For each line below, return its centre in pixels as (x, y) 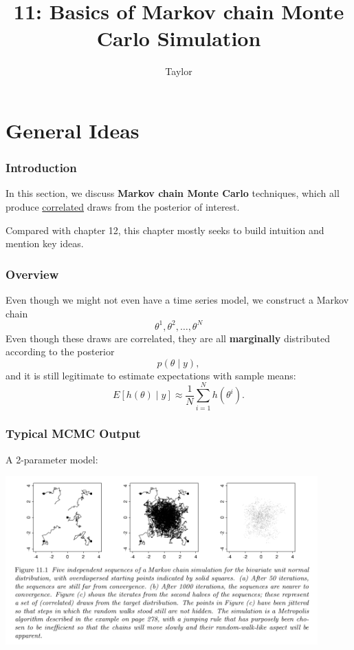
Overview (32, 274)
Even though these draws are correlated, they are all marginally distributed (168, 338)
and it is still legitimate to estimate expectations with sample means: (151, 375)
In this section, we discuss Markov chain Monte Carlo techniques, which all (173, 193)
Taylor (179, 71)
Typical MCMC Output (73, 433)
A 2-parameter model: (52, 459)
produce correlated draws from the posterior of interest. (123, 206)
